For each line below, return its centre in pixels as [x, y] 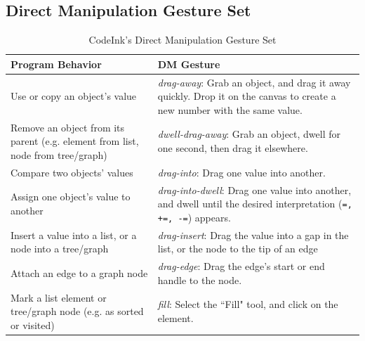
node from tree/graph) [59, 154]
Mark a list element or [59, 297]
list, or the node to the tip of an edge [238, 249]
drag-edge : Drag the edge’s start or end [241, 266]
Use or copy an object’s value [74, 96]
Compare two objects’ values [72, 172]
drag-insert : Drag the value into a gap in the [253, 234]
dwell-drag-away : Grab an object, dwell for [249, 134]
